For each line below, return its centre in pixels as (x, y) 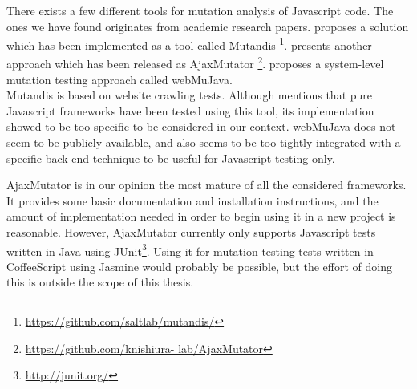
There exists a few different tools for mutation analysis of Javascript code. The (200, 10)
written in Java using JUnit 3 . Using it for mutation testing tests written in (190, 249)
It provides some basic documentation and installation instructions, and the (192, 200)
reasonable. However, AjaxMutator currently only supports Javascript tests (191, 232)
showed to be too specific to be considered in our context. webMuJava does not (201, 126)
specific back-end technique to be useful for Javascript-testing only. (171, 158)
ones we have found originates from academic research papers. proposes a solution (208, 26)
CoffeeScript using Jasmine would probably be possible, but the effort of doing (199, 266)
